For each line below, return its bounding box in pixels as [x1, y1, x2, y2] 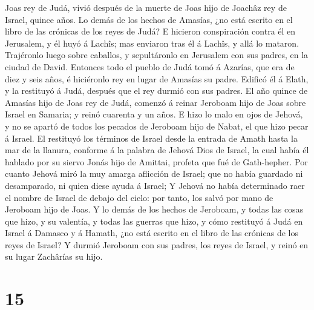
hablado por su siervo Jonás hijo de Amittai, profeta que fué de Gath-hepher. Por [5, 155, 308, 168]
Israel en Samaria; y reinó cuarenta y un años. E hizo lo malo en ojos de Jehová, [5, 108, 303, 120]
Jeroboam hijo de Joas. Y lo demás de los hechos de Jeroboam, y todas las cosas [5, 203, 304, 216]
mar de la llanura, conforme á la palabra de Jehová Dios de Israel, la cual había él [5, 143, 309, 156]
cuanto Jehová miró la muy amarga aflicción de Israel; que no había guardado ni [5, 167, 303, 180]
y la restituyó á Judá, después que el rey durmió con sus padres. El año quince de [5, 84, 308, 97]
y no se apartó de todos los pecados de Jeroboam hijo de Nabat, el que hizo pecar [5, 119, 309, 132]
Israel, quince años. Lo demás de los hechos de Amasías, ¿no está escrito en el [5, 13, 293, 25]
